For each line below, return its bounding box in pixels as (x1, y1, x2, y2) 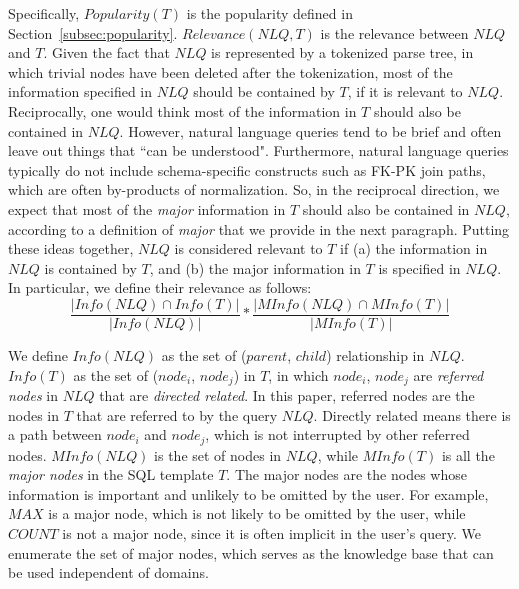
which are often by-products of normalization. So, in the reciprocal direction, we (8, 179, 500, 200)
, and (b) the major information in (149, 257, 361, 278)
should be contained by (193, 81, 335, 102)
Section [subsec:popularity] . (8, 22, 178, 43)
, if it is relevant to (347, 81, 463, 102)
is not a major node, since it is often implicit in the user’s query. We (62, 523, 481, 544)
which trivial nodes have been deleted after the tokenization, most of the (8, 61, 453, 82)
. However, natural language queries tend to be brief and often (119, 120, 502, 141)
